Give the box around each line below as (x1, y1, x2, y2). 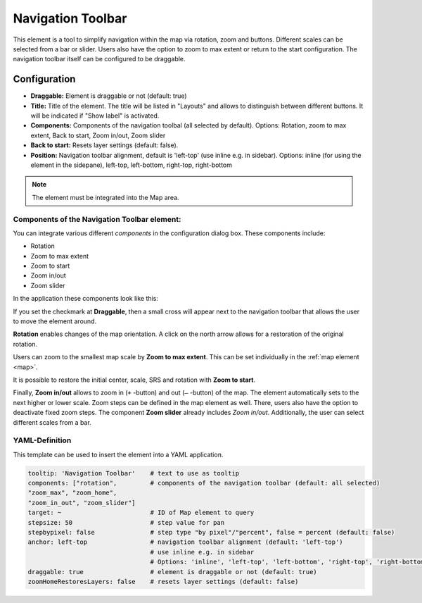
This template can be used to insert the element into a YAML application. (13, 450, 224, 459)
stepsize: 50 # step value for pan (27, 518, 225, 526)
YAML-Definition (13, 435, 72, 445)
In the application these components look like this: (13, 294, 158, 303)
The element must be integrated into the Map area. (32, 193, 179, 201)
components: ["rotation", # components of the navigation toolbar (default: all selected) (27, 479, 381, 487)
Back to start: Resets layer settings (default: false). (30, 141, 179, 149)
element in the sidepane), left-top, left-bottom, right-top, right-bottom (30, 161, 232, 169)
